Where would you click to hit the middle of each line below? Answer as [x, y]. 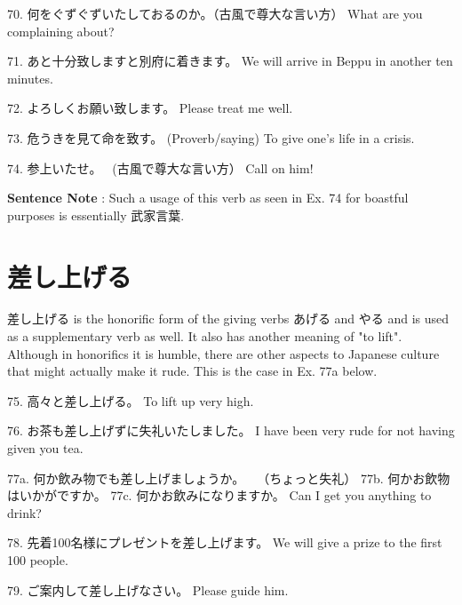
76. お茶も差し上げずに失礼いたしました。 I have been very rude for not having [231, 430]
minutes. [30, 78]
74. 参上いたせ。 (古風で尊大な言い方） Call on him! [160, 167]
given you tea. [45, 448]
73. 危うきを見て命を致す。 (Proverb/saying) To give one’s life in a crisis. [211, 137]
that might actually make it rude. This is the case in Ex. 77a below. [192, 371]
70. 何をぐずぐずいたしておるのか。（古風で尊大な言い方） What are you [215, 13]
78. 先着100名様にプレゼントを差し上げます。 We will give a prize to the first [225, 542]
